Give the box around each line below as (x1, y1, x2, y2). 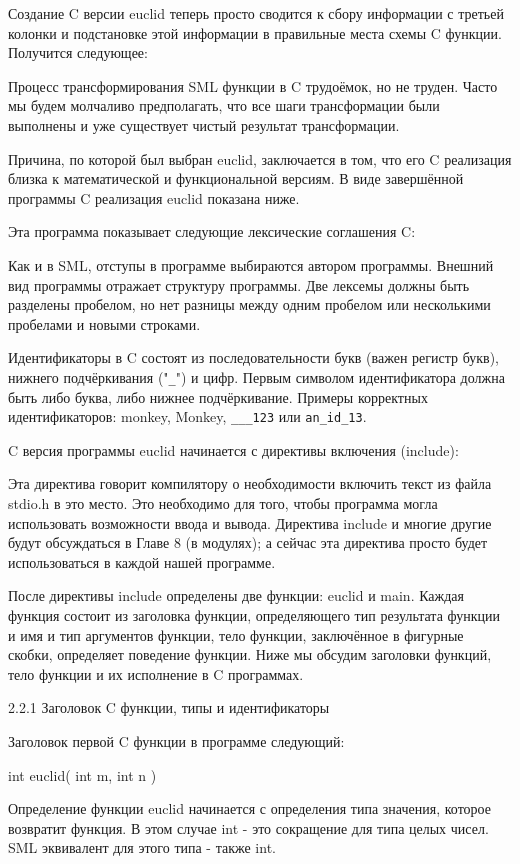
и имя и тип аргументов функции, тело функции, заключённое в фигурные (8, 624, 464, 645)
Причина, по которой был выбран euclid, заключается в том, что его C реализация (8, 148, 512, 169)
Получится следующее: (8, 42, 148, 63)
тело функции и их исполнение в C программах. (8, 663, 304, 684)
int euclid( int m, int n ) (8, 764, 157, 785)
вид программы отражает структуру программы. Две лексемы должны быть (8, 274, 470, 295)
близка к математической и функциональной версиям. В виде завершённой (8, 168, 464, 189)
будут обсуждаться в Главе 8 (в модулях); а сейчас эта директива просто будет (8, 532, 488, 553)
